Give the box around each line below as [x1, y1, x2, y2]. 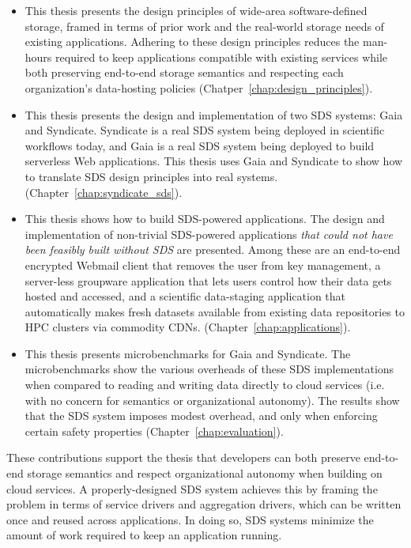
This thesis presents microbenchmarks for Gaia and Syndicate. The [25, 345, 351, 361]
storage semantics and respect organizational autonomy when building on [27, 465, 383, 482]
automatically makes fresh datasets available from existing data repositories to [25, 303, 405, 319]
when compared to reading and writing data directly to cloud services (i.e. [25, 376, 385, 393]
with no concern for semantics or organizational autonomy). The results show [25, 391, 400, 408]
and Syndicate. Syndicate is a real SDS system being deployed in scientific [25, 122, 385, 138]
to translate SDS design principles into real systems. [25, 168, 278, 184]
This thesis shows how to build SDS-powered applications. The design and [25, 210, 385, 227]
